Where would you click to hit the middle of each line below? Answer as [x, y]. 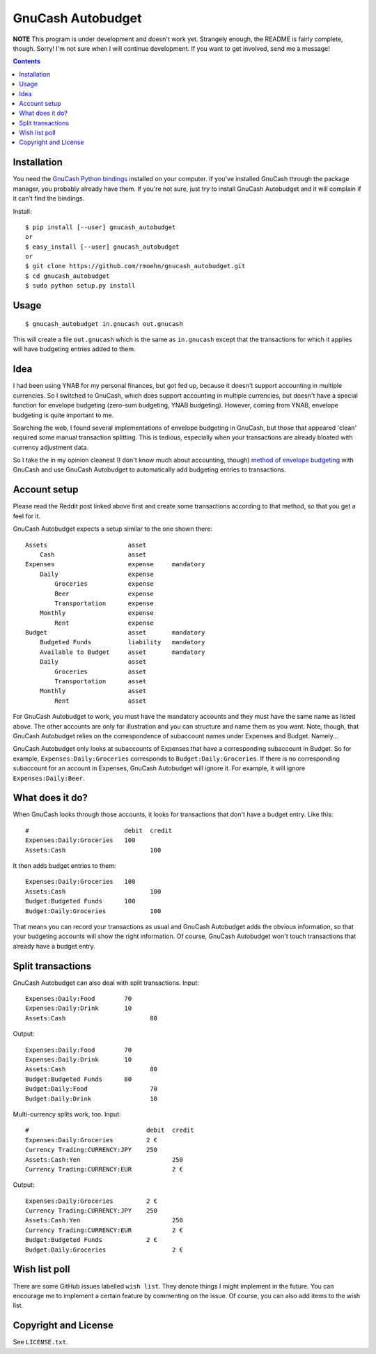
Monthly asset [93, 691]
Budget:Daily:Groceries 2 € [104, 1250]
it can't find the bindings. [49, 199]
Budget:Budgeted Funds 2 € [92, 1240]
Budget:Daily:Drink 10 [92, 1098]
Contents [27, 61]
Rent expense [104, 623]
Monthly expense [97, 613]
